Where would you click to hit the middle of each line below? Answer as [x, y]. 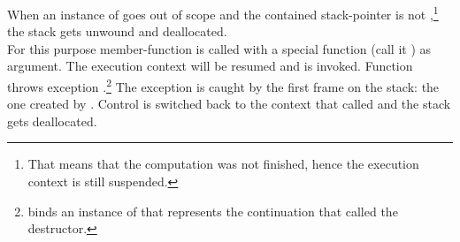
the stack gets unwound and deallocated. [117, 31]
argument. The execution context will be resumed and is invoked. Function [210, 66]
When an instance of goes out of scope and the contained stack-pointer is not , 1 [223, 13]
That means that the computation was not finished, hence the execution [223, 164]
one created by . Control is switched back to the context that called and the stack [229, 104]
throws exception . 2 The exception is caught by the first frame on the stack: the [223, 85]
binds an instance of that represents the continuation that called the [213, 211]
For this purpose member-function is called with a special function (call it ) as [219, 48]
